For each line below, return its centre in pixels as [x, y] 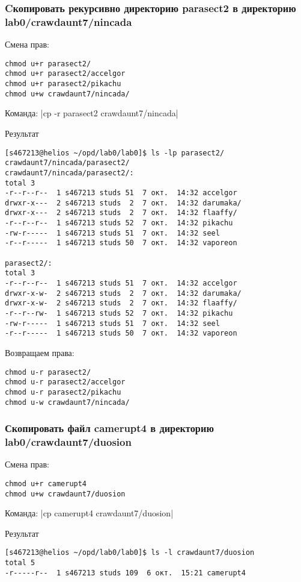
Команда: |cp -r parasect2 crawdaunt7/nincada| [92, 113]
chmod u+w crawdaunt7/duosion [65, 494]
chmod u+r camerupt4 [46, 483]
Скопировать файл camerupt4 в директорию [109, 428]
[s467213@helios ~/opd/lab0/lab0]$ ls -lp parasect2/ [115, 153]
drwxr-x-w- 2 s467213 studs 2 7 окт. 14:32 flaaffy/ [121, 303]
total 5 [20, 563]
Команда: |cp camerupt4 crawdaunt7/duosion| [89, 513]
